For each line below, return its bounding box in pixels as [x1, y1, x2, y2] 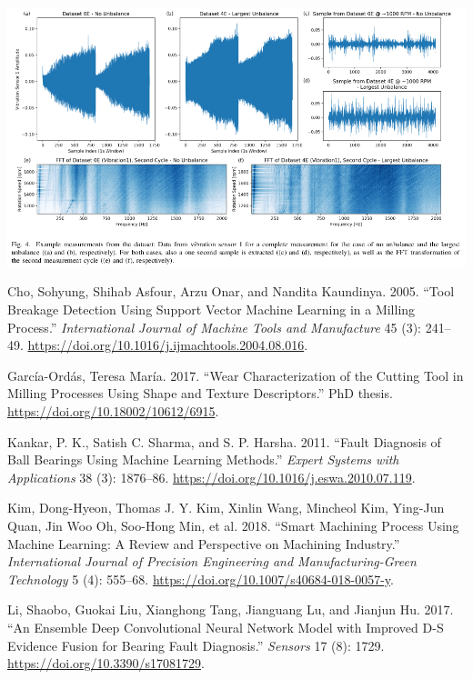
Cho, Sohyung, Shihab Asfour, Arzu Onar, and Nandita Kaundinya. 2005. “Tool [7, 282, 455, 301]
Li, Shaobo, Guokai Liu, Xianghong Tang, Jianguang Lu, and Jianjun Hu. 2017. [7, 600, 454, 619]
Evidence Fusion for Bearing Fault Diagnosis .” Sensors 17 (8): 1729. [7, 635, 385, 654]
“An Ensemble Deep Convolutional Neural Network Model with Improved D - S [7, 617, 444, 636]
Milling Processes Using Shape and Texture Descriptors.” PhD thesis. [7, 384, 393, 403]
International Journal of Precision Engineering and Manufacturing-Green [7, 552, 417, 571]
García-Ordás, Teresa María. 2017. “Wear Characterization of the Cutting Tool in [7, 365, 464, 384]
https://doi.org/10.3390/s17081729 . [7, 654, 205, 673]
